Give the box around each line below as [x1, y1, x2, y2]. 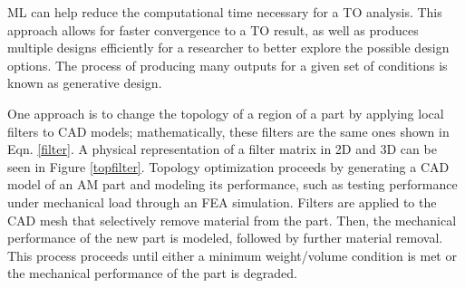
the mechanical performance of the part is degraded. [7, 264, 297, 283]
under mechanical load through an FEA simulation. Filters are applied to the [7, 192, 437, 211]
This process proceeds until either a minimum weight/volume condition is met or [7, 245, 457, 264]
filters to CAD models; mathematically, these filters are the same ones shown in [7, 121, 450, 140]
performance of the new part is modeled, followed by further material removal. [7, 228, 443, 247]
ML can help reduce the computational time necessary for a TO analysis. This [7, 3, 442, 21]
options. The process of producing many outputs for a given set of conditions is [7, 55, 448, 74]
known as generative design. [7, 73, 162, 92]
